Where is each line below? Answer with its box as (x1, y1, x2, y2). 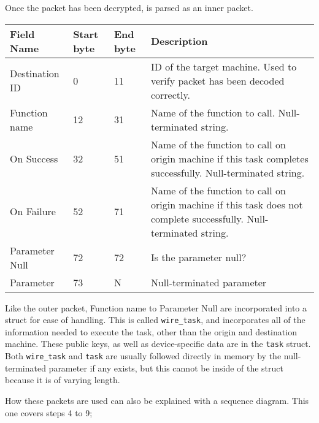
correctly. (150, 87, 191, 102)
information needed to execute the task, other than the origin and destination (5, 325, 297, 338)
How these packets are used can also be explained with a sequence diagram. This (5, 394, 309, 406)
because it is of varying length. (5, 373, 120, 386)
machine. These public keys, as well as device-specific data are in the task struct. (5, 337, 311, 350)
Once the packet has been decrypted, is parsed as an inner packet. (5, 1, 253, 13)
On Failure (10, 204, 56, 219)
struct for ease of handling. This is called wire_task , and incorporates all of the (5, 313, 306, 326)
